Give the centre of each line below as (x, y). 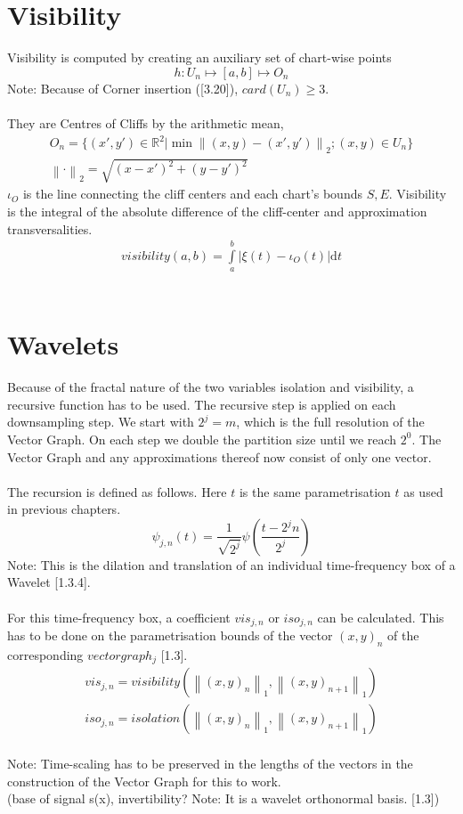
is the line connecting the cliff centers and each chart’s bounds (192, 194)
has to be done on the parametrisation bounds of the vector (170, 635)
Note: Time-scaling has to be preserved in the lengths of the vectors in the (210, 764)
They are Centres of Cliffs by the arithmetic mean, (146, 122)
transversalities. (50, 228)
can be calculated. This (381, 617)
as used (423, 491)
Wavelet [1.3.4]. (49, 582)
